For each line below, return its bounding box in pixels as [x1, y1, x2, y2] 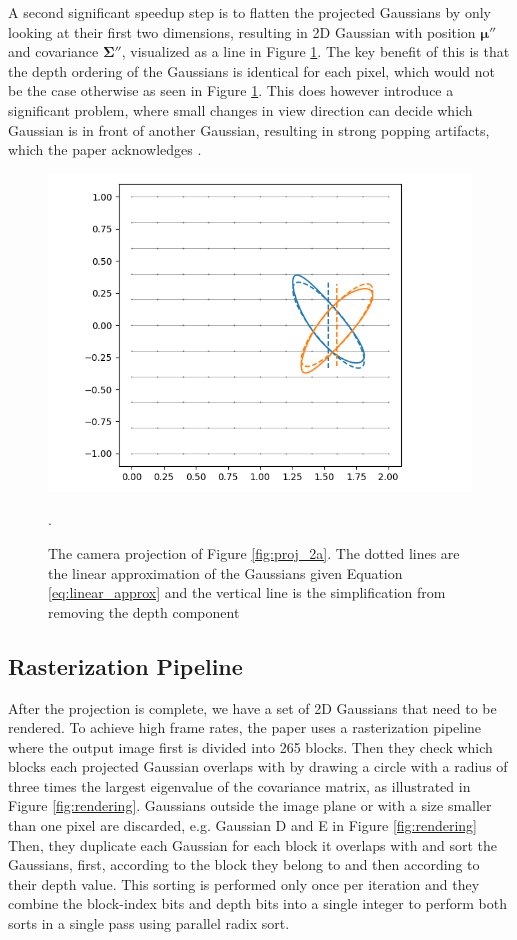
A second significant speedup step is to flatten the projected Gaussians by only [8, 2, 491, 22]
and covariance [8, 41, 99, 62]
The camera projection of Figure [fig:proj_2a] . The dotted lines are [48, 542, 460, 563]
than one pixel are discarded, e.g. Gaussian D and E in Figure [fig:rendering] [8, 815, 478, 836]
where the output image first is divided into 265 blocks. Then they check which [8, 736, 493, 757]
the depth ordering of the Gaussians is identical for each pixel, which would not [8, 60, 496, 81]
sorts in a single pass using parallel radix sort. [8, 913, 290, 934]
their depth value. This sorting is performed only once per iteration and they [8, 873, 480, 894]
